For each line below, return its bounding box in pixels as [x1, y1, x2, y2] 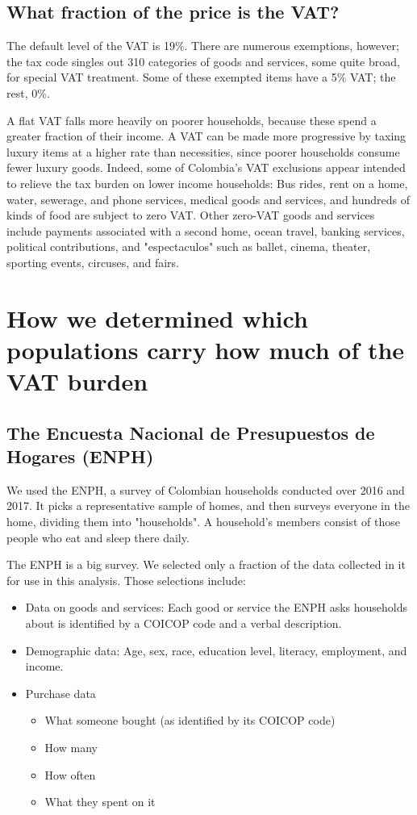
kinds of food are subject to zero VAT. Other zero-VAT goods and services [6, 207, 375, 224]
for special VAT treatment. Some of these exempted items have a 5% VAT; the [6, 69, 396, 86]
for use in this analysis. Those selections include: [6, 571, 246, 588]
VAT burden [6, 365, 148, 398]
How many [44, 738, 98, 755]
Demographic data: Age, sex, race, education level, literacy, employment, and [25, 642, 407, 658]
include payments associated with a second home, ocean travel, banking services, [6, 222, 405, 239]
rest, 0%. [6, 84, 50, 101]
